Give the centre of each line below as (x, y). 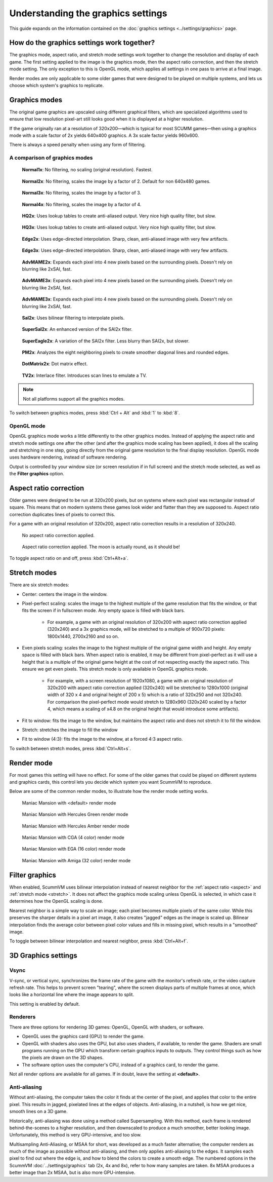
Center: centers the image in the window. (65, 594)
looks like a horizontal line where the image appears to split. (72, 995)
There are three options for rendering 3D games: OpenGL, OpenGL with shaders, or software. (107, 1027)
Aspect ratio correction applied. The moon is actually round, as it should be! (101, 547)
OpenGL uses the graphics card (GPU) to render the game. (83, 1037)
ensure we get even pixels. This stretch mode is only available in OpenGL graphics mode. (115, 669)
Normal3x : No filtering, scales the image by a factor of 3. (82, 193)
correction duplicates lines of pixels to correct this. (62, 514)
